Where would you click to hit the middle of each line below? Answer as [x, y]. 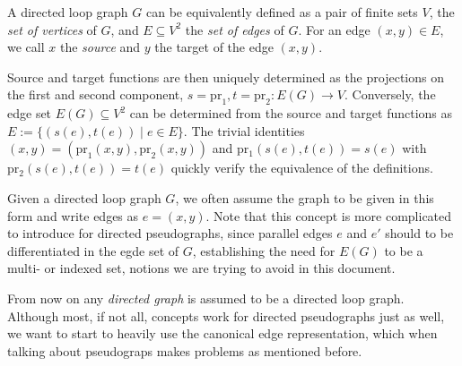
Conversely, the [394, 94]
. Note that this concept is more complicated [329, 215]
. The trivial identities [244, 130]
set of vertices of [52, 29]
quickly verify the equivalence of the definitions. [302, 168]
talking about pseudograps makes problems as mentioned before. [185, 350]
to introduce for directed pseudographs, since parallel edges [170, 233]
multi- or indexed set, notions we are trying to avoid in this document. [201, 268]
